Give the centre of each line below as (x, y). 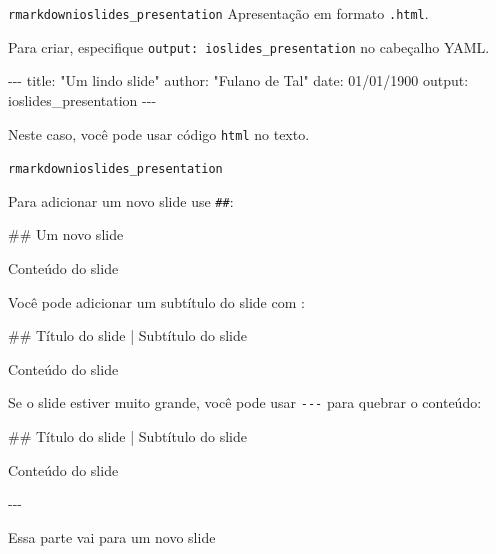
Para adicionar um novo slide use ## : (121, 200)
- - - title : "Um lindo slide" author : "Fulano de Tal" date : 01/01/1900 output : (238, 80)
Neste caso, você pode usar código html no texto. (159, 133)
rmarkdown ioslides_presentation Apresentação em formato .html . (218, 13)
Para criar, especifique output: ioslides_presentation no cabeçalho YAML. (249, 46)
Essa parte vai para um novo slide (112, 536)
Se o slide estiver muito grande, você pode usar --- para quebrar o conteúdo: (245, 402)
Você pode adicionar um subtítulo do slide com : (156, 301)
